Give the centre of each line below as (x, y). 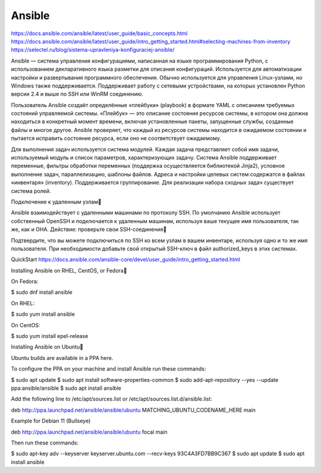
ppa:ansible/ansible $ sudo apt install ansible (66, 388)
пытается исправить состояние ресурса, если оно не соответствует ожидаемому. (116, 138)
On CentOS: (26, 325)
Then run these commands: (45, 443)
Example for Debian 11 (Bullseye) (51, 421)
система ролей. (31, 191)
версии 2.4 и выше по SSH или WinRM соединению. (77, 94)
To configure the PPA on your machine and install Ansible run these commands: (108, 369)
